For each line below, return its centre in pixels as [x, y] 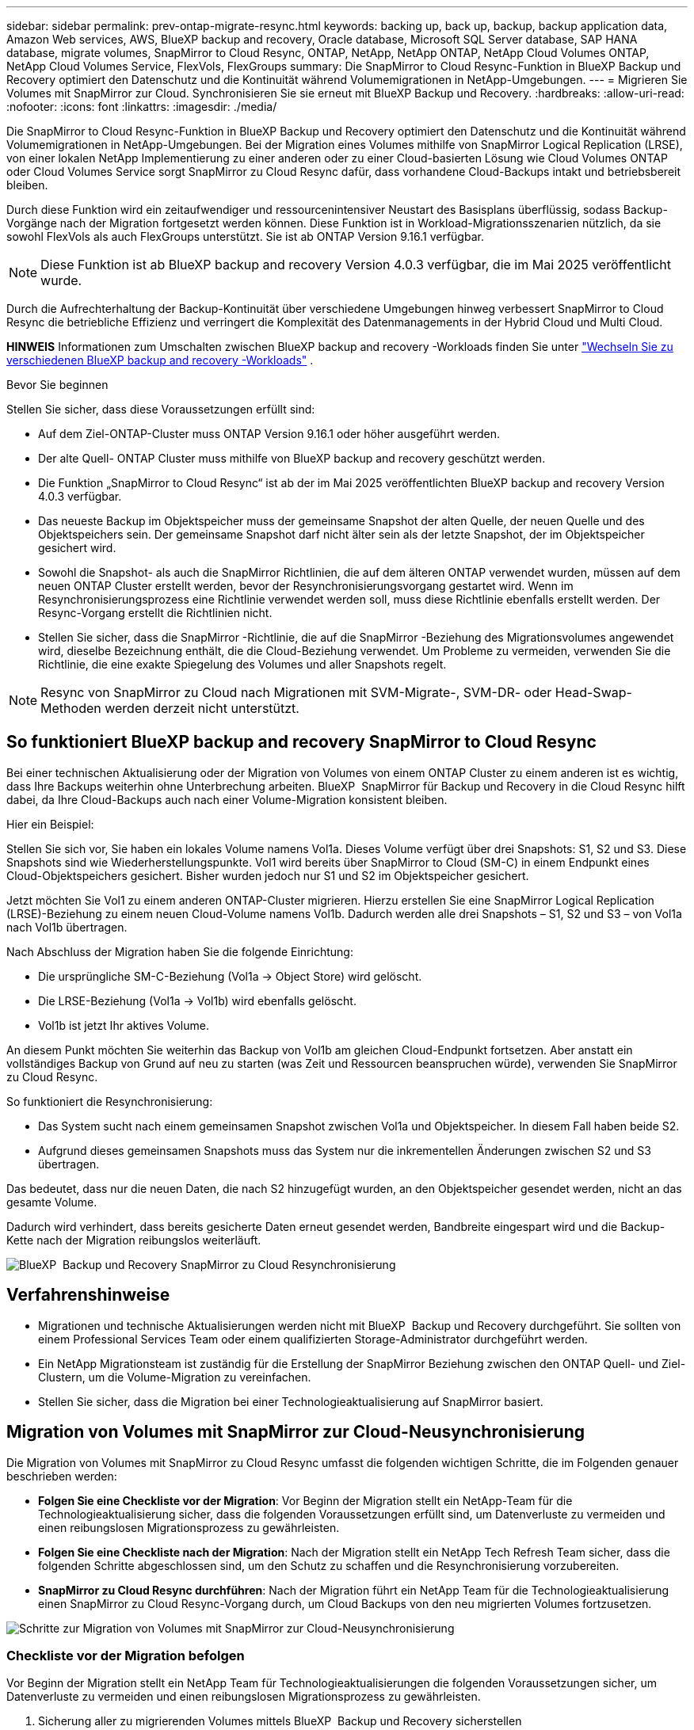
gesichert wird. [77, 548]
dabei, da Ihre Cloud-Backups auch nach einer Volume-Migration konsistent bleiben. [227, 799]
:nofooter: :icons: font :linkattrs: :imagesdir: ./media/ [142, 107]
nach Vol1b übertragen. [67, 927]
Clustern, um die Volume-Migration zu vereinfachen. [175, 1377]
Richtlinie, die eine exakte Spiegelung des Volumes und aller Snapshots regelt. [242, 664]
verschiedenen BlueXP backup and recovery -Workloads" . [160, 360]
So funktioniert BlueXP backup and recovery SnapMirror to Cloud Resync [301, 742]
